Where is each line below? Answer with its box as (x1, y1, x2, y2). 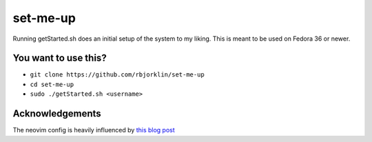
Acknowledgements (12, 108, 101, 120)
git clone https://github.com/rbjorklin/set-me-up (30, 71, 205, 79)
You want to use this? (12, 52, 107, 64)
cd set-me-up (30, 80, 74, 88)
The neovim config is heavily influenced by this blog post (12, 126, 175, 134)
